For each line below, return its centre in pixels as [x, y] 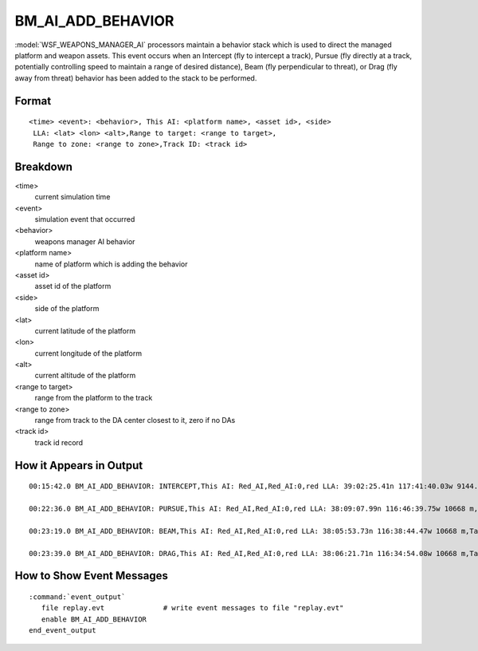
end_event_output [63, 631]
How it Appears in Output [79, 466]
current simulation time [72, 197]
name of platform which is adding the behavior [111, 264]
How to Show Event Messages [92, 576]
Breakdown [44, 166]
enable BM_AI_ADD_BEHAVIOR [94, 619]
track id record [59, 442]
